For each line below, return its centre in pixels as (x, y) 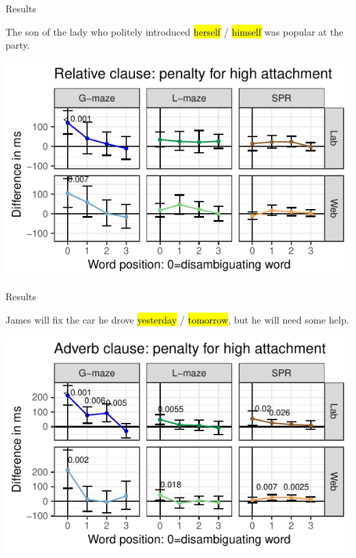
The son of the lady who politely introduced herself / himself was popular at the (175, 31)
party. (18, 45)
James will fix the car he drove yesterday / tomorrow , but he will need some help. (177, 319)
